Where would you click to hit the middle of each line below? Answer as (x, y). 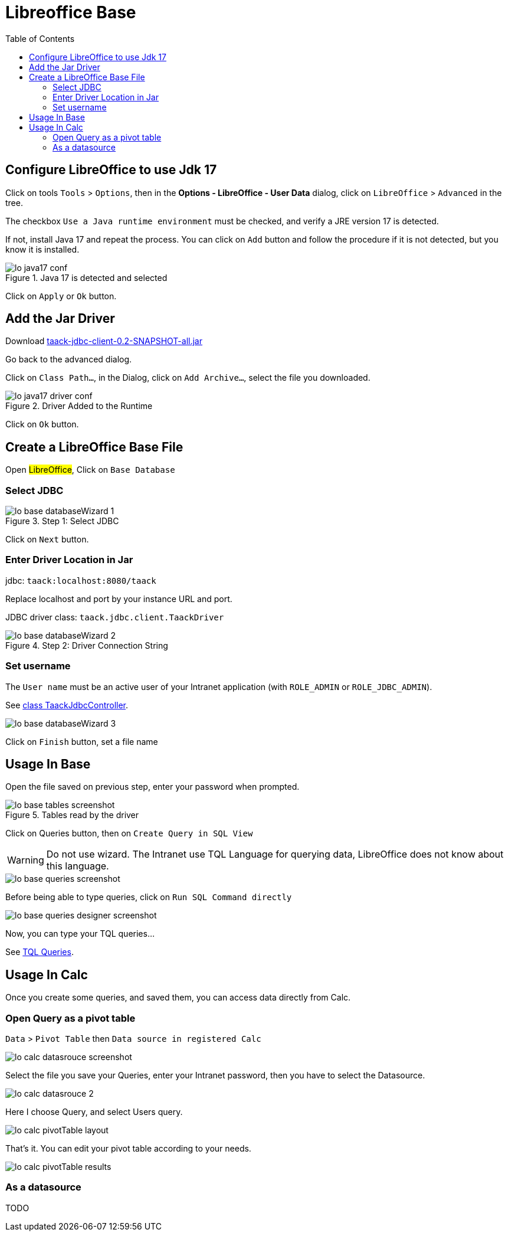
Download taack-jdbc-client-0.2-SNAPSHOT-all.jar (104, 341)
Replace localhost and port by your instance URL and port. (119, 599)
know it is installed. (42, 249)
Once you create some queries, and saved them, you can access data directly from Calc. (178, 998)
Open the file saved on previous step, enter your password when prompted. (153, 787)
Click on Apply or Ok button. (61, 296)
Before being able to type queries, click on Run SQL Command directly (149, 897)
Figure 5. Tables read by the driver (72, 815)
